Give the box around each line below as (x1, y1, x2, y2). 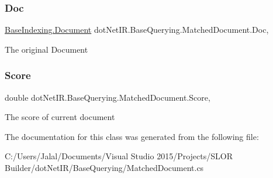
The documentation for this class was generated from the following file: (5, 130, 259, 142)
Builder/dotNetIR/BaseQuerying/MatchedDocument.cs (5, 162, 204, 173)
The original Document (5, 43, 88, 55)
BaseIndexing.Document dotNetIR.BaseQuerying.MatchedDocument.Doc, (5, 23, 269, 36)
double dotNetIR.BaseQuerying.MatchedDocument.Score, (5, 91, 210, 103)
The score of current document (5, 111, 115, 123)
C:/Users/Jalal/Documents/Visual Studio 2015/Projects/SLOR (5, 150, 233, 162)
